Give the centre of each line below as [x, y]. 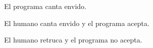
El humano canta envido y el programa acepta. [77, 23]
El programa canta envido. [45, 6]
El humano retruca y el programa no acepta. [73, 40]
